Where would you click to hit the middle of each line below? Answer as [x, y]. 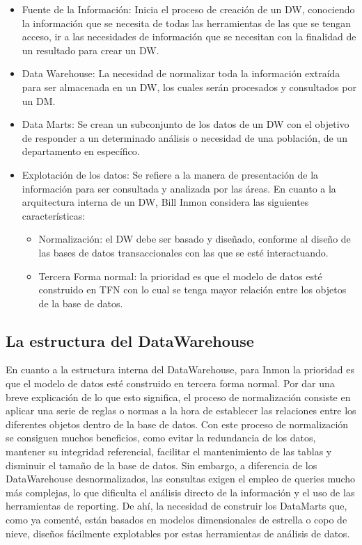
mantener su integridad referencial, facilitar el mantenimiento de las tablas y [169, 452]
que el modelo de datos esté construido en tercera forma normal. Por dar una [170, 383]
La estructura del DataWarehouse [130, 340]
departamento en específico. [81, 151]
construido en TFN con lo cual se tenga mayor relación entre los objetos [192, 290]
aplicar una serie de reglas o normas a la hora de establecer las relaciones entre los [181, 410]
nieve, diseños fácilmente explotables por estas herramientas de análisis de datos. [178, 533]
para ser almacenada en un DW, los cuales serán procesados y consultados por [189, 87]
